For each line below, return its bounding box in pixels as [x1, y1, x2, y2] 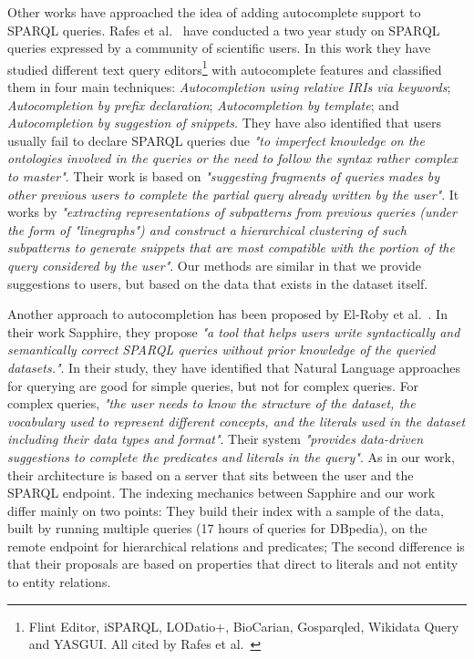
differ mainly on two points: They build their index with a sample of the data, [7, 500, 444, 520]
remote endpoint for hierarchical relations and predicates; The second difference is [7, 536, 465, 555]
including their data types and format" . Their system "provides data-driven [7, 429, 424, 448]
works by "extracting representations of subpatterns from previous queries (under [7, 202, 457, 221]
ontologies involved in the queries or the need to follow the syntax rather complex [7, 149, 458, 168]
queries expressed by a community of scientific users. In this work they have [7, 38, 431, 57]
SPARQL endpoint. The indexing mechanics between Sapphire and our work [7, 483, 436, 502]
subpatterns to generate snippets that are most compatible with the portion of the [7, 238, 455, 257]
